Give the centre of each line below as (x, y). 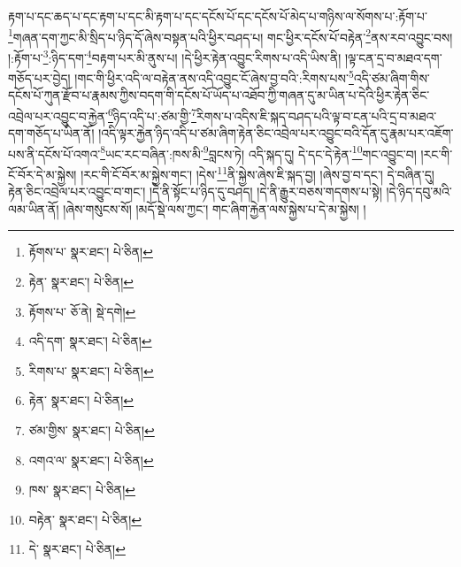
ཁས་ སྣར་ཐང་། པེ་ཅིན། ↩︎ (82, 490)
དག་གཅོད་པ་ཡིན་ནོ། (51, 133)
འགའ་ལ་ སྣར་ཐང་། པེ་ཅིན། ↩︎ (91, 460)
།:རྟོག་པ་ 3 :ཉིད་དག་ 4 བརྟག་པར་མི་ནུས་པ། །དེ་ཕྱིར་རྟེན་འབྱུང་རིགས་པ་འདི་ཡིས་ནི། (175, 56)
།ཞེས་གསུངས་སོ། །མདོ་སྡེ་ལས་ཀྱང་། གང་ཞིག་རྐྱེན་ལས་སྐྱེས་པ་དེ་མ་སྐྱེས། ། (215, 208)
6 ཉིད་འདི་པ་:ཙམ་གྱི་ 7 (152, 114)
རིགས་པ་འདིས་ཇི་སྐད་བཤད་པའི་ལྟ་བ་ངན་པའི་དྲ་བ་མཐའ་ (316, 115)
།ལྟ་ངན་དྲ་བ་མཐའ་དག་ (393, 57)
